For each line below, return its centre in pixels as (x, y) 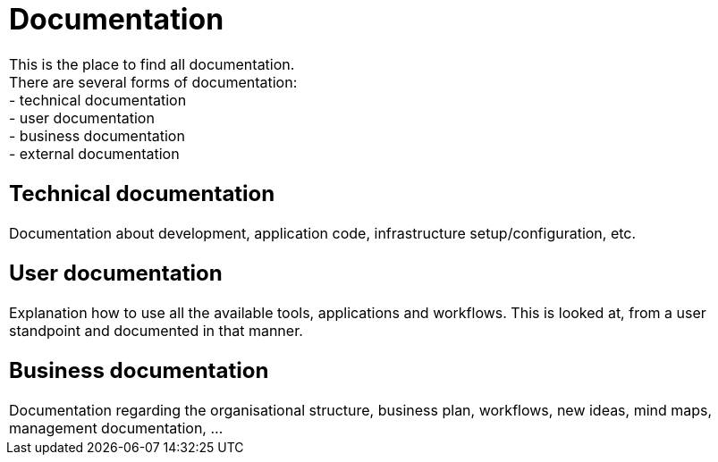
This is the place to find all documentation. (152, 65)
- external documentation (94, 154)
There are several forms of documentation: (153, 83)
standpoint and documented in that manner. (156, 331)
